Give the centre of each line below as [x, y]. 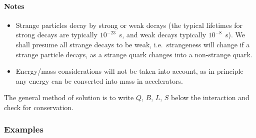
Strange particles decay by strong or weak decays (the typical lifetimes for [129, 25]
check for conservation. [39, 107]
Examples [24, 129]
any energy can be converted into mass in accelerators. [99, 80]
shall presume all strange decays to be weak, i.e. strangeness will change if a [133, 44]
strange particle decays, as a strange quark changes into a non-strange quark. [134, 54]
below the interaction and [210, 97]
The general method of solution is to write [69, 97]
